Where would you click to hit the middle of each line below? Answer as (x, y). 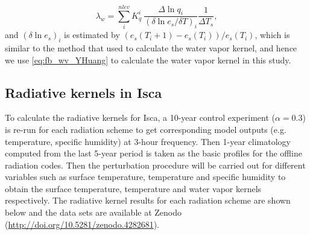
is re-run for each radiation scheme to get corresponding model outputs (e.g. (146, 129)
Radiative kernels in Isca (84, 92)
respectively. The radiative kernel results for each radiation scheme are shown (148, 200)
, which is (272, 35)
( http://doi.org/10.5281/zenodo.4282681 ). (82, 224)
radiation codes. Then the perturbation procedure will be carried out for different (155, 165)
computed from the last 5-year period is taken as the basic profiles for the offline (153, 153)
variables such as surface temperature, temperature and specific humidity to (145, 177)
